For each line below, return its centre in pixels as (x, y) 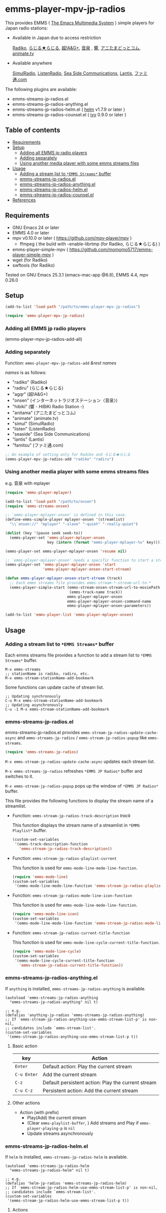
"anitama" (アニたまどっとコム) (44, 413)
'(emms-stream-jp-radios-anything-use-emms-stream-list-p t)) (73, 1037)
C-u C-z (24, 1090)
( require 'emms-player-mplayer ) (38, 492)
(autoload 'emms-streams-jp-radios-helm (47, 1166)
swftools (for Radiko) (34, 265)
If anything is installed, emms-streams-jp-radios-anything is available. (75, 988)
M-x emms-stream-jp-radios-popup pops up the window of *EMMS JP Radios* (82, 786)
